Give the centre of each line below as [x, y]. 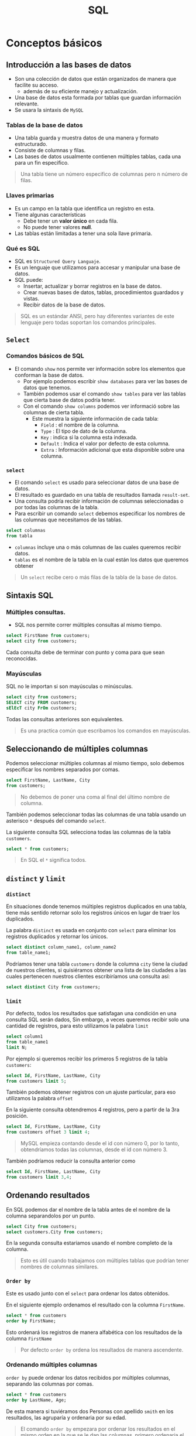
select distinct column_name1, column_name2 [61, 947]
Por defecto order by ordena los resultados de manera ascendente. [102, 1350]
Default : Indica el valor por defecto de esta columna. [105, 444]
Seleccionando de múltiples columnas [77, 749]
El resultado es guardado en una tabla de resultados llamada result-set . [102, 494]
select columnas [26, 530]
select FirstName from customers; [48, 636]
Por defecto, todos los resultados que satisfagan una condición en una [91, 1014]
